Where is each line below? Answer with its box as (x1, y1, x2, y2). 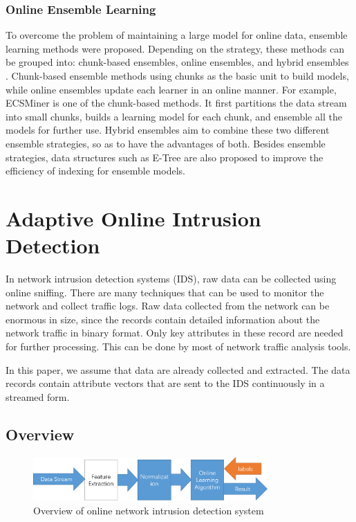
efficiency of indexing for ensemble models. (6, 163, 185, 178)
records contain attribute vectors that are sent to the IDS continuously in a (6, 376, 325, 390)
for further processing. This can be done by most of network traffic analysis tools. (6, 339, 351, 354)
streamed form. (6, 389, 70, 404)
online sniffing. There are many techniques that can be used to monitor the (6, 285, 324, 299)
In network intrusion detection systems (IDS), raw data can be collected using (6, 271, 337, 286)
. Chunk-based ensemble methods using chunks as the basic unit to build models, (6, 69, 349, 82)
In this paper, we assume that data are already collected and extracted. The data (6, 362, 350, 377)
